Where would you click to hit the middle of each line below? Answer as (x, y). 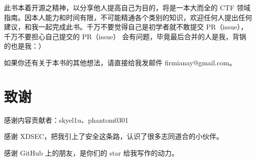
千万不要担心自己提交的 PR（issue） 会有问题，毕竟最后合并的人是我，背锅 (125, 36)
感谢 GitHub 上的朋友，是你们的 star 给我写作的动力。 (91, 152)
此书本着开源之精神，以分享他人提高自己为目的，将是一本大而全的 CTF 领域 (127, 7)
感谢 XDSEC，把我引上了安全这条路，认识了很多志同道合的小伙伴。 (114, 136)
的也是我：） (25, 46)
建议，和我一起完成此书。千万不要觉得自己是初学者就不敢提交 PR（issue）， (126, 27)
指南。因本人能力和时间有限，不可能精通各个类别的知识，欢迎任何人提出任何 (128, 17)
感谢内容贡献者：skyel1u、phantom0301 (66, 120)
